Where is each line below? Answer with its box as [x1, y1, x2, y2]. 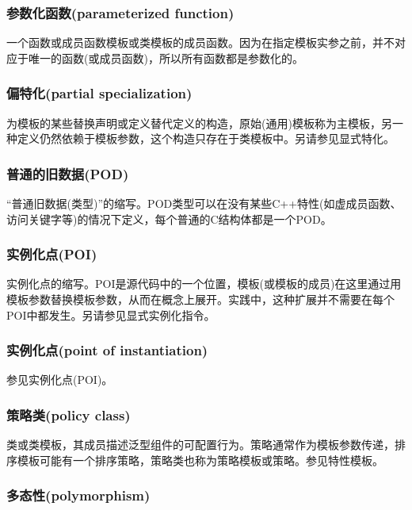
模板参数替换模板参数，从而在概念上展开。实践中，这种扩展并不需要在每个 [6, 291, 395, 308]
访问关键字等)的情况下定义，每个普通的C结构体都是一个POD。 [6, 210, 332, 227]
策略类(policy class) [6, 405, 131, 424]
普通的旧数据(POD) [6, 163, 129, 183]
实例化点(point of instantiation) [6, 340, 208, 360]
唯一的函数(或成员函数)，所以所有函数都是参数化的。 [28, 49, 303, 66]
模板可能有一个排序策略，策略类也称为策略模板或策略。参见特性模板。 [17, 451, 383, 468]
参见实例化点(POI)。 [6, 371, 113, 388]
